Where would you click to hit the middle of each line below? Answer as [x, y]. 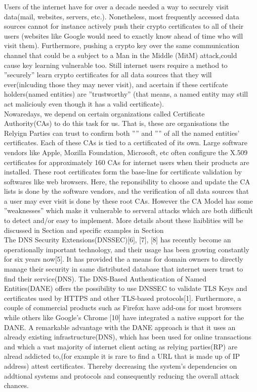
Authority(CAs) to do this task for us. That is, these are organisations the [117, 123]
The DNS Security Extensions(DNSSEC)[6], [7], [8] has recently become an [118, 240]
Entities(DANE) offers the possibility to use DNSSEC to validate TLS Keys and [126, 288]
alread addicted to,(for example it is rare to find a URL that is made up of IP [122, 356]
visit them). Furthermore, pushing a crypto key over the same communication [122, 45]
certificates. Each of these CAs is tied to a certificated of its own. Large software [126, 142]
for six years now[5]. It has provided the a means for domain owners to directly [124, 259]
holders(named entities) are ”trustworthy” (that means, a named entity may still [126, 94]
